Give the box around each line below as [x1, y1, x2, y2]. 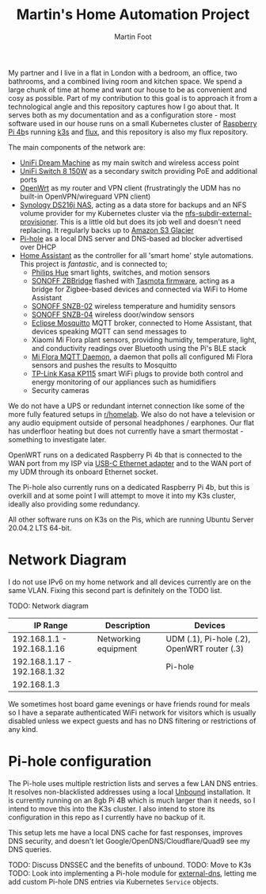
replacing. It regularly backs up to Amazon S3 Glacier [19, 225, 194, 235]
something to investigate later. [8, 434, 107, 444]
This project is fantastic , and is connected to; [19, 259, 168, 268]
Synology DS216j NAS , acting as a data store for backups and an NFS [19, 200, 247, 210]
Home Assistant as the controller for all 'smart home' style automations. [19, 250, 253, 260]
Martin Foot [114, 32, 152, 41]
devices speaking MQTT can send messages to [31, 326, 188, 336]
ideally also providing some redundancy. [8, 499, 140, 509]
